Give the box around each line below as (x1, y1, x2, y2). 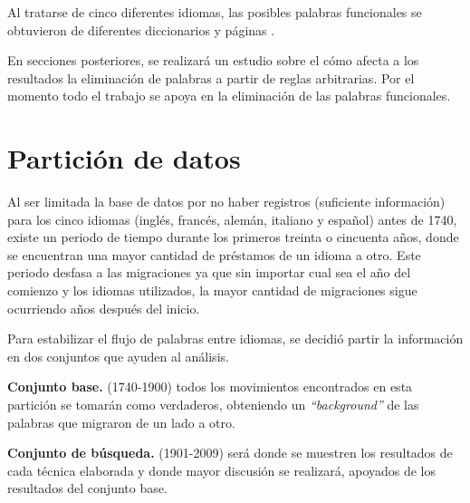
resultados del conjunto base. (7, 479, 168, 498)
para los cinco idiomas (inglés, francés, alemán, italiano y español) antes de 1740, (7, 209, 457, 228)
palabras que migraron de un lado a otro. (7, 412, 235, 431)
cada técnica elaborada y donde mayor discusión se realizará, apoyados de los (7, 460, 436, 479)
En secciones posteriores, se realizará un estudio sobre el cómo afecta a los (7, 51, 419, 70)
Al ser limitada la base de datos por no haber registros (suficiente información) (7, 192, 446, 211)
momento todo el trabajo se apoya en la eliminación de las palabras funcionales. (7, 86, 451, 105)
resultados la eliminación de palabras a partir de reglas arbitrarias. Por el (7, 68, 415, 87)
